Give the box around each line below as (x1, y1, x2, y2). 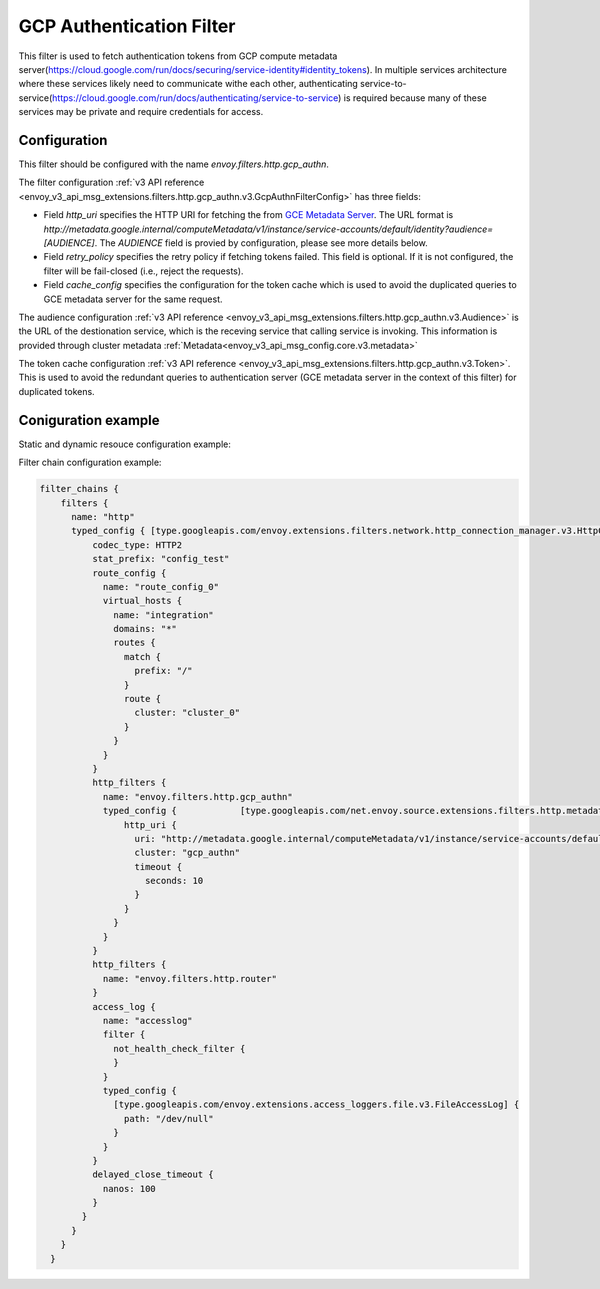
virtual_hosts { (102, 595, 183, 607)
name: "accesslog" (102, 1015, 194, 1026)
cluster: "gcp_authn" (134, 847, 240, 859)
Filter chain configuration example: (18, 456, 162, 469)
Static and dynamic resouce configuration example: (18, 438, 232, 450)
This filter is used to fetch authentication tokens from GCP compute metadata (18, 50, 338, 62)
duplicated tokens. (18, 385, 95, 397)
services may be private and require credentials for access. (18, 106, 264, 118)
